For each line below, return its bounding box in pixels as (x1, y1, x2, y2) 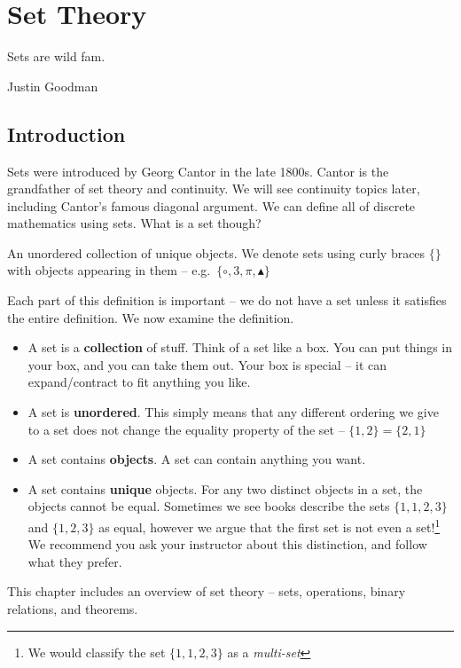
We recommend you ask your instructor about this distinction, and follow (27, 535, 427, 554)
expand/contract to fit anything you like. (27, 373, 251, 391)
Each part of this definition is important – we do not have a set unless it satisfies (7, 291, 447, 310)
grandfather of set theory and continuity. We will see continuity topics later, (7, 179, 420, 198)
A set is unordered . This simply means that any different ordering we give (27, 403, 439, 421)
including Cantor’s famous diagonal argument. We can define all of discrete (7, 196, 416, 215)
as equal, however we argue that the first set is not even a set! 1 (98, 515, 441, 536)
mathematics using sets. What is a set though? (7, 214, 262, 232)
